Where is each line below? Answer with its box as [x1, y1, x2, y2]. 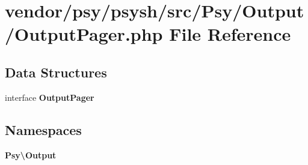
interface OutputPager [5, 91, 94, 103]
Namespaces [5, 120, 82, 139]
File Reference [169, 22, 291, 46]
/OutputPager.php [5, 22, 163, 46]
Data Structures [5, 62, 107, 81]
